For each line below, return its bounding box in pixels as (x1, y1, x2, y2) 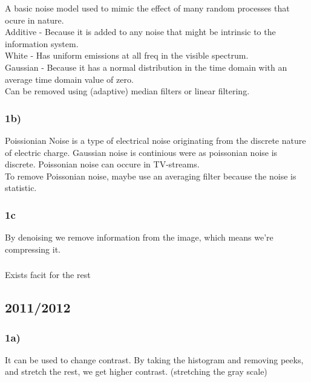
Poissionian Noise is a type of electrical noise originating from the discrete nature (5, 134, 306, 146)
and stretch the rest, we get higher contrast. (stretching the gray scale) (5, 365, 267, 378)
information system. (5, 37, 79, 50)
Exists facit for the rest (5, 268, 91, 281)
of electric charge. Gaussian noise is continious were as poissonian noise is (5, 146, 278, 158)
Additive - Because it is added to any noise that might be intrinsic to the (5, 25, 276, 38)
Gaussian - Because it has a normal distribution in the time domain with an (5, 60, 287, 73)
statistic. (5, 181, 37, 194)
